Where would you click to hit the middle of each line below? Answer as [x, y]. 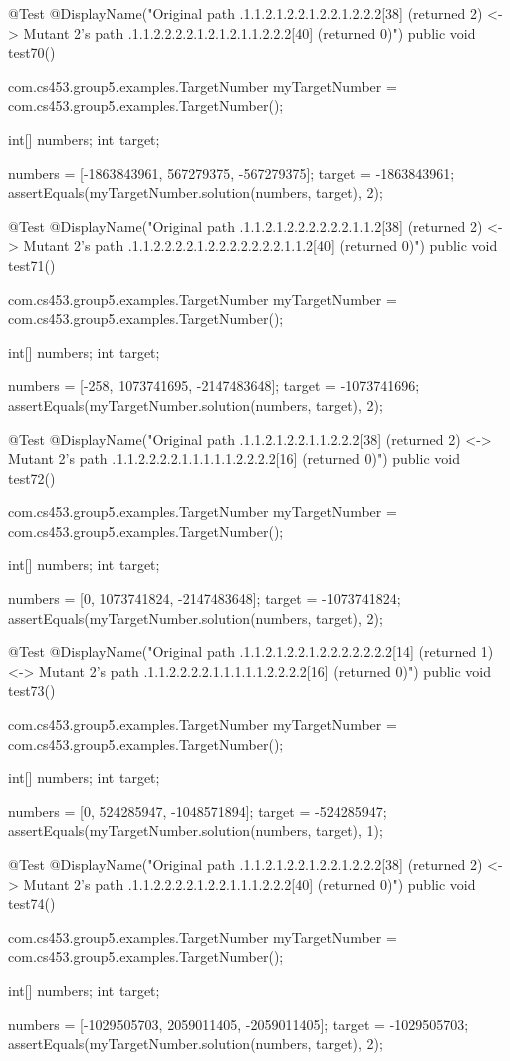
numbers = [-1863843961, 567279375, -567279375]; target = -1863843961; [231, 172]
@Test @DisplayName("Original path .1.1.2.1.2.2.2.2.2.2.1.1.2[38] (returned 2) [245, 225]
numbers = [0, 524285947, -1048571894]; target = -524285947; [197, 810]
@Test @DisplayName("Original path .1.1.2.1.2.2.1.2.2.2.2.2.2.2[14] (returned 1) [251, 651]
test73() [32, 690]
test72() [32, 477]
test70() [32, 52]
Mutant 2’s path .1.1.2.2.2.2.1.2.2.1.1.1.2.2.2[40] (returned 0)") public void [249, 883]
